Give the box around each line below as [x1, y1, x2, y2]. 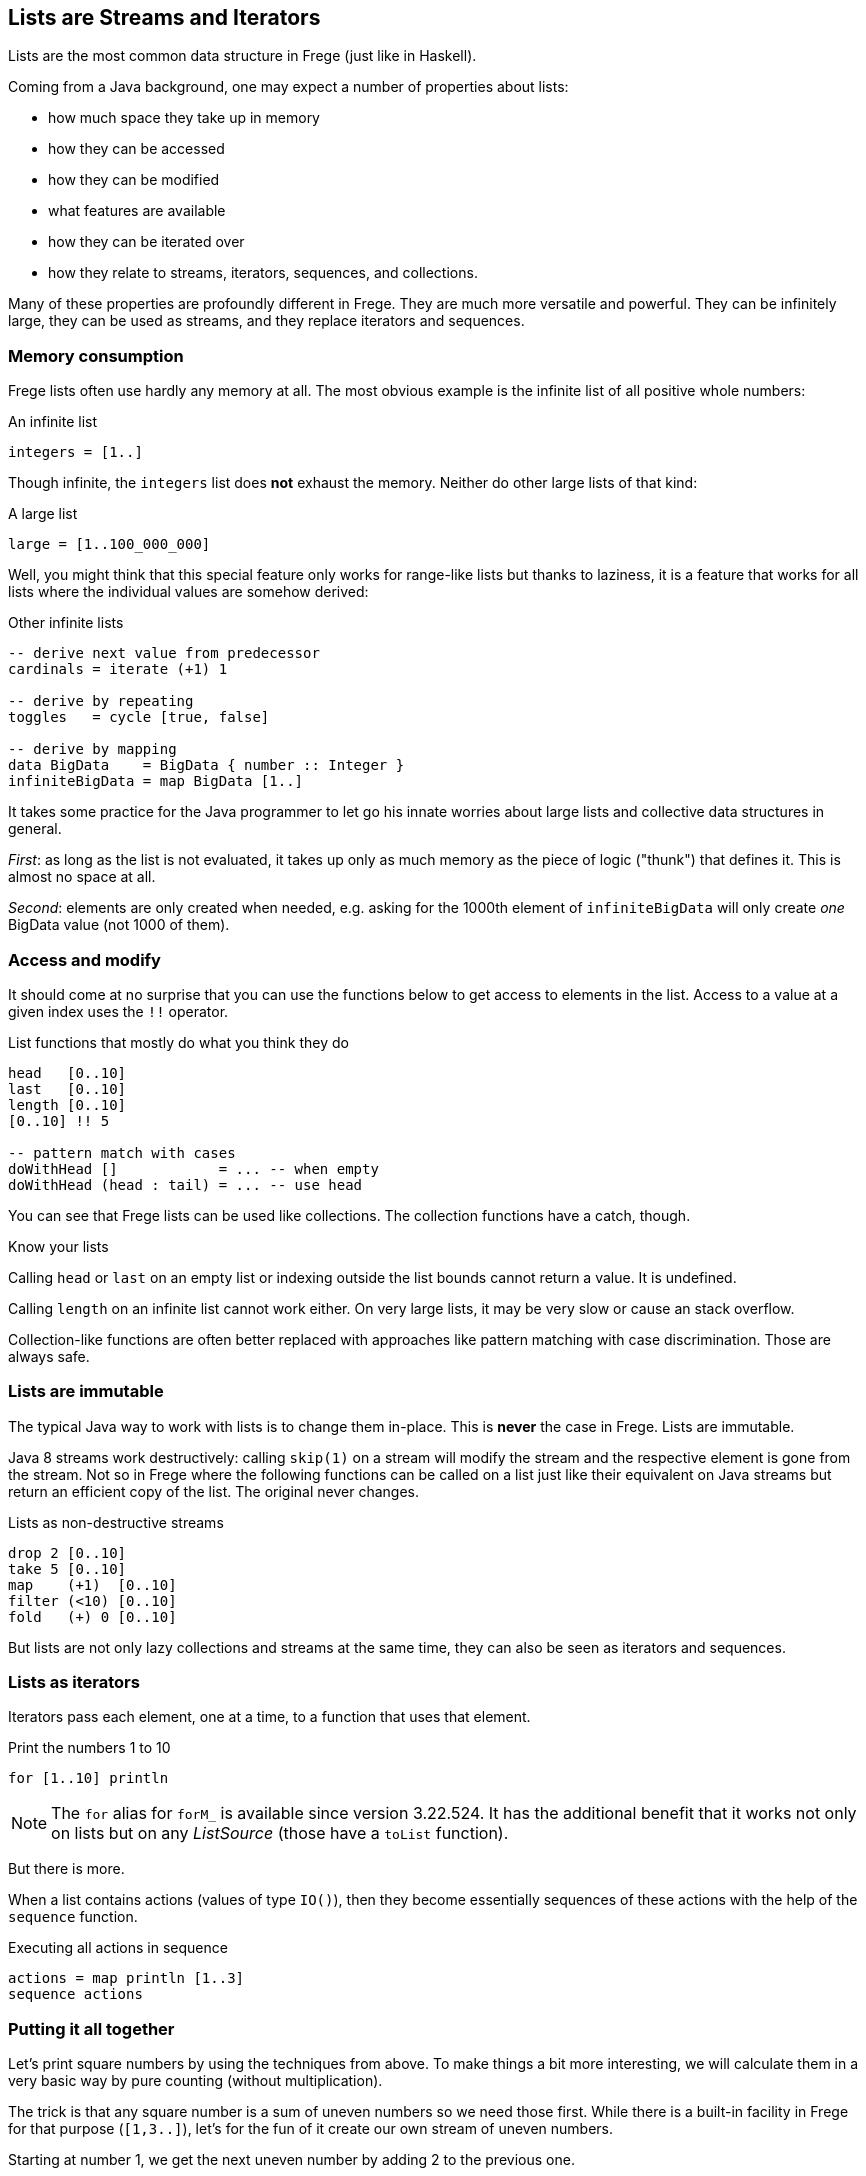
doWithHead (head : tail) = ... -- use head [8, 1176, 363, 1193]
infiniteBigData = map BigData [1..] [8, 773, 304, 790]
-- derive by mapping [8, 741, 177, 758]
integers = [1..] [8, 444, 143, 461]
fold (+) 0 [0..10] [8, 1608, 177, 1625]
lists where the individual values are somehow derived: [8, 583, 369, 601]
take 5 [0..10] [8, 1560, 127, 1577]
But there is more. [8, 1860, 125, 1878]
